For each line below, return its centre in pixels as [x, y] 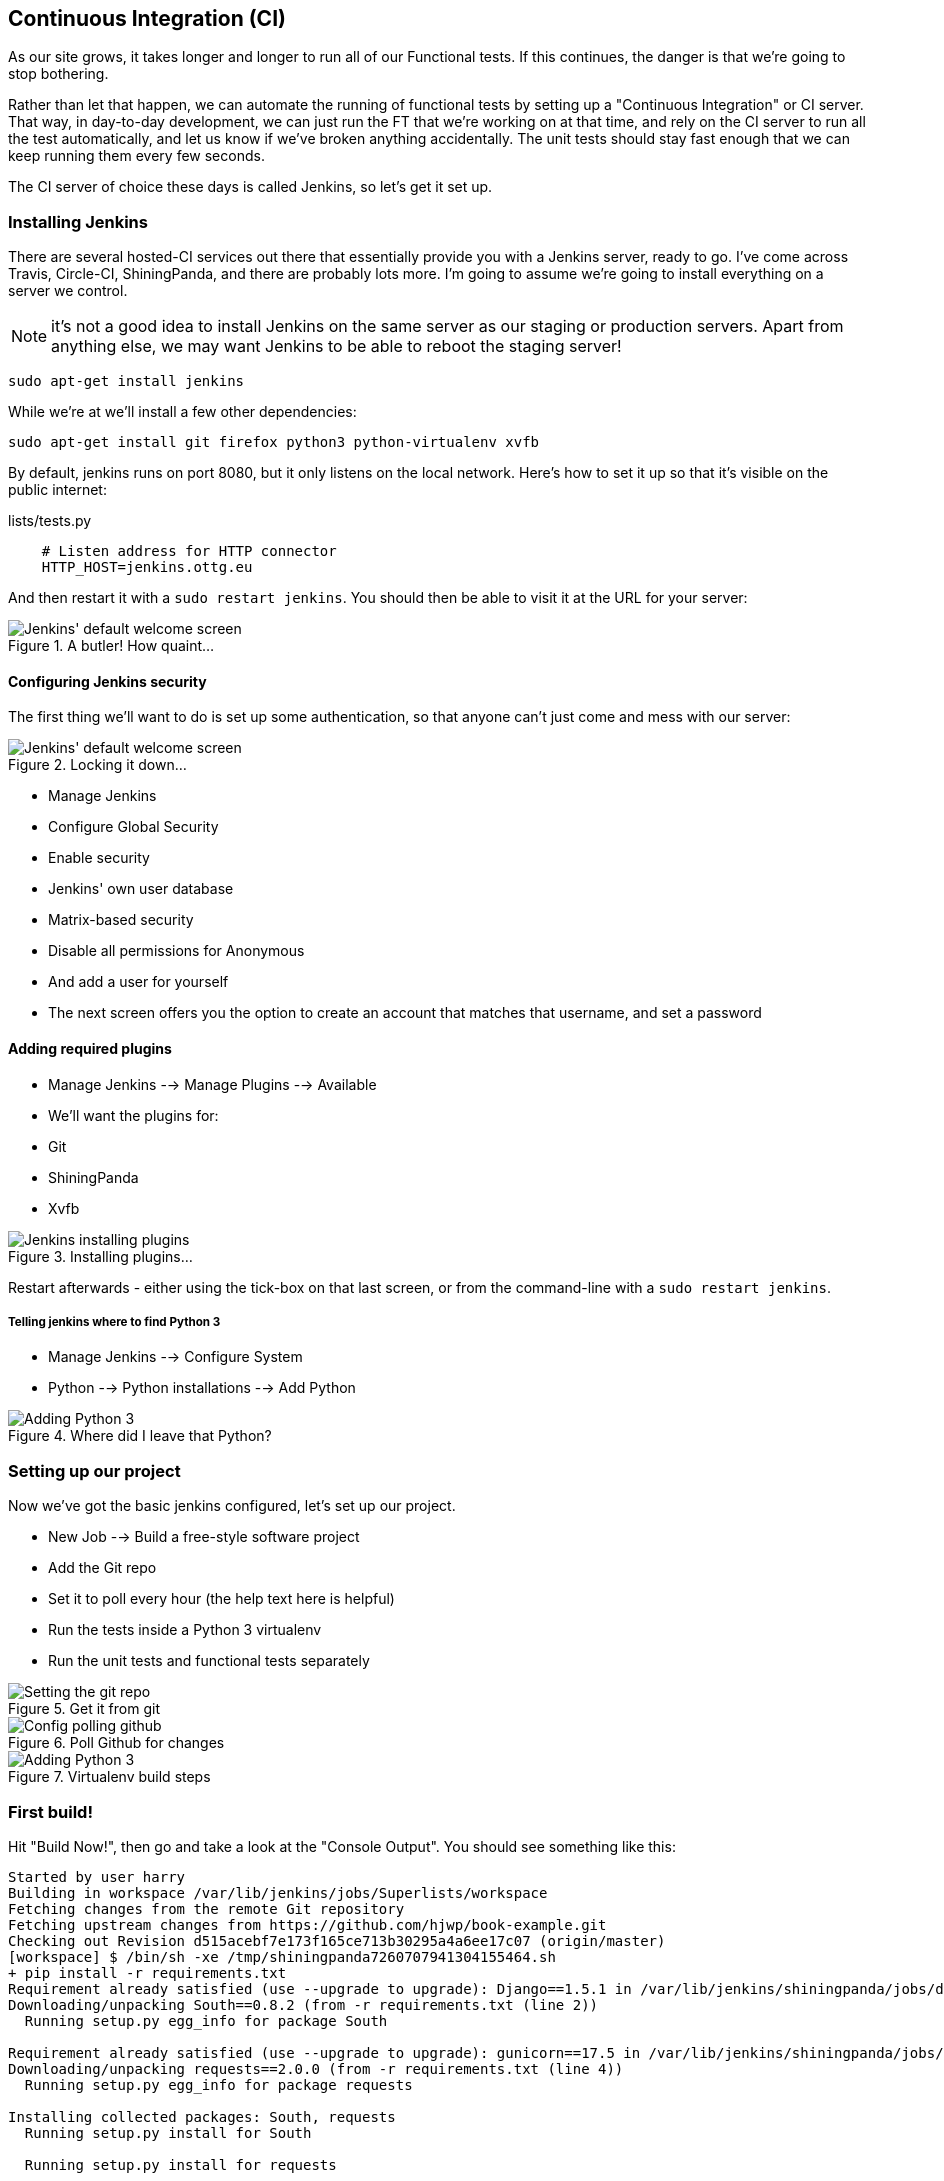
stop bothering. [58, 74]
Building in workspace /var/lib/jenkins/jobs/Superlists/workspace [278, 1892]
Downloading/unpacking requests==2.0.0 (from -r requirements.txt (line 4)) [316, 2068]
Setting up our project [94, 1470]
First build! [50, 1811]
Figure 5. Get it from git [84, 1709]
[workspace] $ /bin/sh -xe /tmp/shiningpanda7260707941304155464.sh [282, 1956]
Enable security [99, 858]
